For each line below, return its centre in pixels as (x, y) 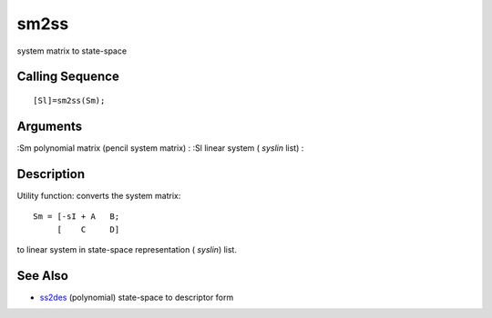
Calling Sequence (68, 77)
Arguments (50, 126)
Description (51, 174)
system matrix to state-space (72, 51)
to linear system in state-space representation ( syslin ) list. (127, 249)
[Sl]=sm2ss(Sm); (69, 100)
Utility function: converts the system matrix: (99, 195)
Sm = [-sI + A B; (77, 217)
